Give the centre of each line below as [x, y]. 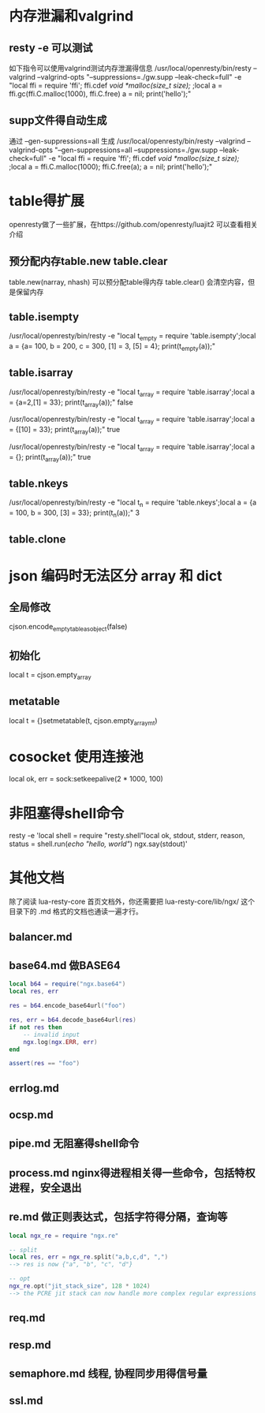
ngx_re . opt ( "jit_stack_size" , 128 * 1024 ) [80, 1286]
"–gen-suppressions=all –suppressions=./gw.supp [136, 150]
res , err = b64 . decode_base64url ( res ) [73, 1020]
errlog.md [34, 1088]
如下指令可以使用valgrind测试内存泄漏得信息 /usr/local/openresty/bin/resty [130, 68]
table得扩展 [47, 201]
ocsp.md [31, 1115]
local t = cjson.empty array [50, 675]
